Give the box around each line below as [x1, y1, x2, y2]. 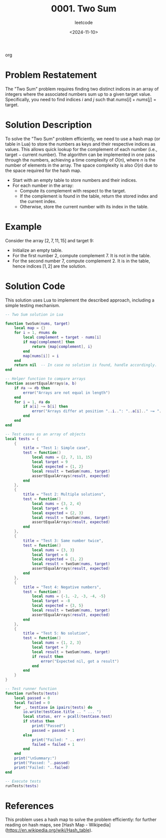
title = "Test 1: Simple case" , [23, 446, 91, 451]
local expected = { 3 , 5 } [31, 603, 84, 608]
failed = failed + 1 [31, 742, 75, 747]
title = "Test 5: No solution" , [23, 631, 91, 636]
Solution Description [5, 119, 92, 131]
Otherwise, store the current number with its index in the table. [19, 203, 149, 209]
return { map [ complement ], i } [31, 344, 93, 349]
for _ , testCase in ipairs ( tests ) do [14, 705, 93, 710]
